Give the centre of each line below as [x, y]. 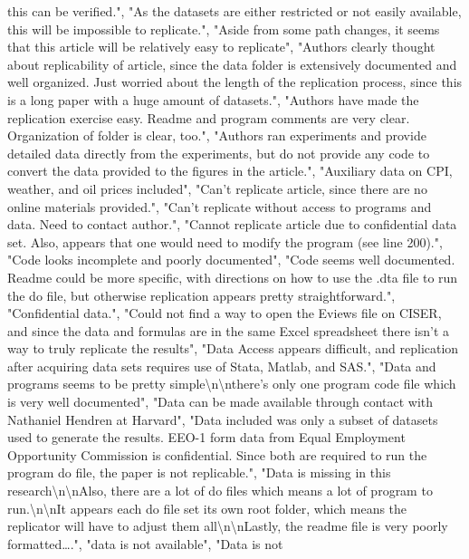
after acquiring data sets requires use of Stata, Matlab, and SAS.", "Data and [222, 366]
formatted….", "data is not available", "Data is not [145, 543]
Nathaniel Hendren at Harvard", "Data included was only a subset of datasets [223, 419]
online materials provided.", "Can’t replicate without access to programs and [220, 206]
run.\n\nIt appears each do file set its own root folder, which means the [207, 508]
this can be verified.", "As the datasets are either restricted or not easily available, [234, 11]
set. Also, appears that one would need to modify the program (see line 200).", [225, 241]
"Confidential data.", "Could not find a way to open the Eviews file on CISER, [225, 313]
